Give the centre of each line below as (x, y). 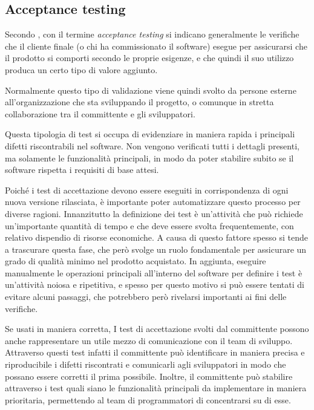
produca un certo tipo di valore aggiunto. (81, 69)
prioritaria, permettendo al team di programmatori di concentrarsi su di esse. (148, 399)
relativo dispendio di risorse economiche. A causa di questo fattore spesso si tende (156, 237)
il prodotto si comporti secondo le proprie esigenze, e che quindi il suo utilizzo (149, 58)
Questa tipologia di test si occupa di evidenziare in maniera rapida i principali (150, 134)
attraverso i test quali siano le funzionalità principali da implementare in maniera (156, 388)
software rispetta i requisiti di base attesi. (82, 170)
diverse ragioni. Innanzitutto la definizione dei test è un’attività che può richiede (154, 213)
